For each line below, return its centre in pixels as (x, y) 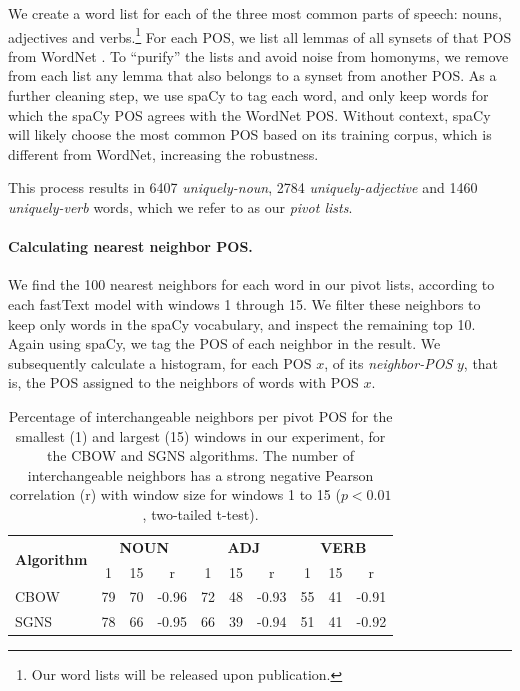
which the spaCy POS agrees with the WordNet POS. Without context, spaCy (249, 114)
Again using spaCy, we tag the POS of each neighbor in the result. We (224, 343)
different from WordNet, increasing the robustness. (163, 153)
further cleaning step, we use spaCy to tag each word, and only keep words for (248, 95)
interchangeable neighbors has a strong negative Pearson (200, 474)
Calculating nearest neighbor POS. (130, 246)
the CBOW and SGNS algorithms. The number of (201, 455)
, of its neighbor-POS (388, 362)
